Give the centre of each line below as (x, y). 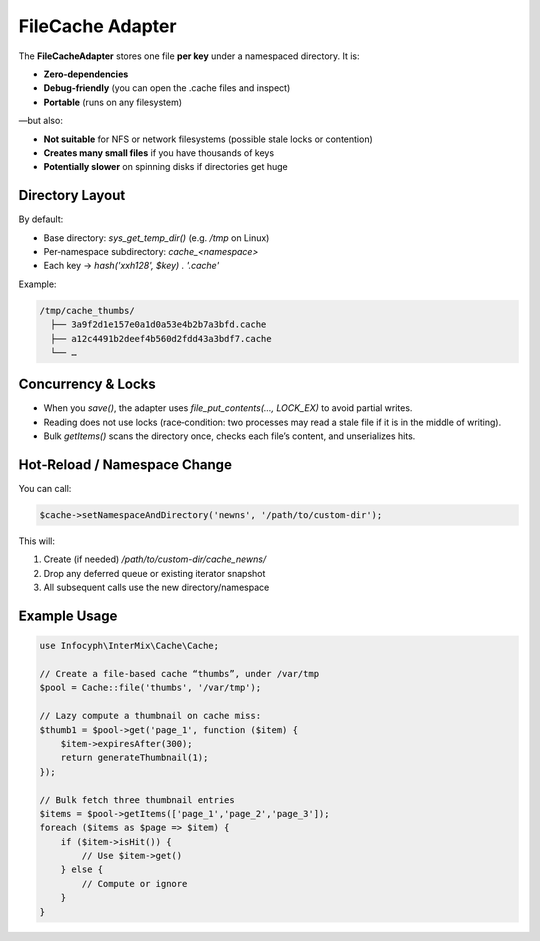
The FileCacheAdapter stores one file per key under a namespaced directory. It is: (189, 56)
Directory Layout (72, 195)
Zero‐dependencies (86, 74)
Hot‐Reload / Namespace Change (125, 464)
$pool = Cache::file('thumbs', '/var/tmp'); (150, 688)
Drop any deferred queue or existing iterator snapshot (154, 573)
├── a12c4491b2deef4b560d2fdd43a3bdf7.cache (161, 338)
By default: (41, 219)
